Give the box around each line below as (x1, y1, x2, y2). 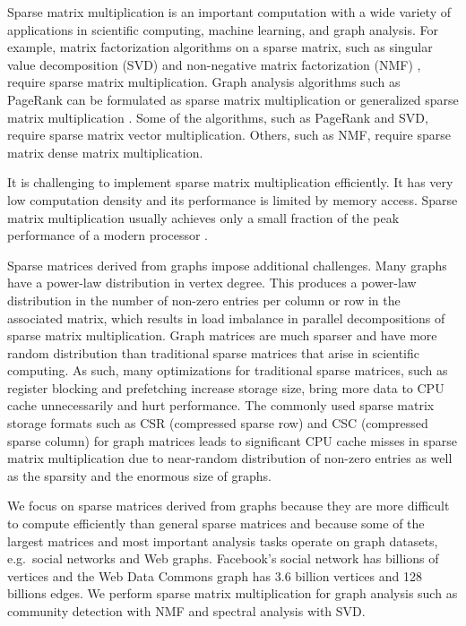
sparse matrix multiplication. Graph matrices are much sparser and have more (7, 326, 437, 345)
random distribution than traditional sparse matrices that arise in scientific (7, 343, 420, 362)
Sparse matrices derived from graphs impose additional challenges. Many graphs (7, 255, 447, 274)
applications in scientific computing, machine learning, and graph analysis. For (7, 20, 438, 39)
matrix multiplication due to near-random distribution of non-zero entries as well (7, 449, 453, 467)
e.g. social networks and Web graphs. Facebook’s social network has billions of (7, 549, 439, 568)
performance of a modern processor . (7, 226, 208, 244)
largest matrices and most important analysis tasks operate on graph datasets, (7, 531, 438, 550)
